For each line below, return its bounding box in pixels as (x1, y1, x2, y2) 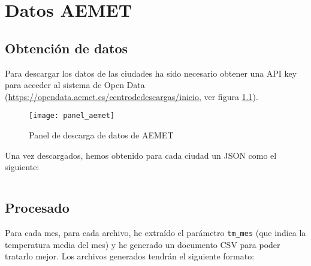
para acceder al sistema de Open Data (5, 78, 145, 91)
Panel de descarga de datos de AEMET (29, 129, 174, 141)
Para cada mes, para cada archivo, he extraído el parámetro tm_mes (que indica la (5, 226, 306, 238)
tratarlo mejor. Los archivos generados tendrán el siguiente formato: (5, 250, 255, 262)
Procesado (5, 198, 70, 217)
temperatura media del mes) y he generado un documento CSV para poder (5, 238, 280, 250)
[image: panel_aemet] (29, 111, 115, 120)
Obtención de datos (5, 38, 128, 57)
